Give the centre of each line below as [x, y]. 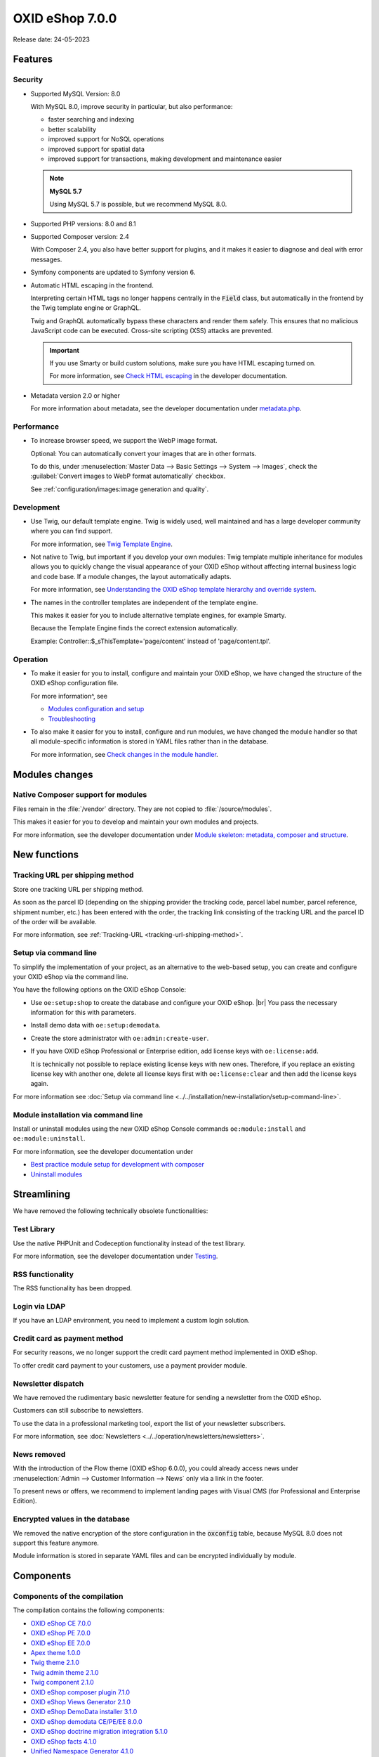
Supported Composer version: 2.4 [80, 236]
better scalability [72, 129]
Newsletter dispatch [48, 1383]
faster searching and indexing [91, 119]
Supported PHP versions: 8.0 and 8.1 [83, 223]
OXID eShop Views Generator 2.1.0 [81, 1701]
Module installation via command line [78, 1115]
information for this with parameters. [84, 1013]
